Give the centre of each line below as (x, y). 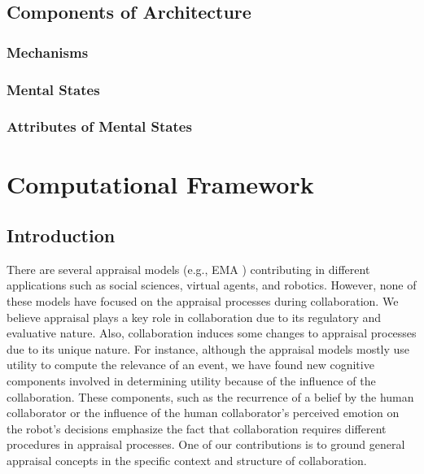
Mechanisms (48, 52)
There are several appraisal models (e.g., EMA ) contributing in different (188, 269)
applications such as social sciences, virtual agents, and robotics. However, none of (212, 285)
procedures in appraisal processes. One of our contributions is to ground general (206, 444)
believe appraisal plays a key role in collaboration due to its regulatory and (194, 317)
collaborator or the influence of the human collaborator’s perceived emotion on (203, 413)
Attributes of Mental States (99, 126)
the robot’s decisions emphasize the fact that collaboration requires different (197, 428)
